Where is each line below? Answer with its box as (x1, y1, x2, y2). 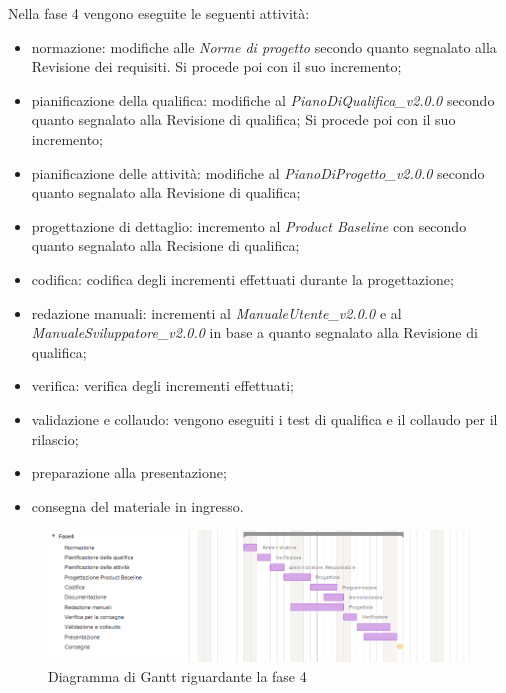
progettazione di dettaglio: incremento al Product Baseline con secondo (31, 215, 467, 236)
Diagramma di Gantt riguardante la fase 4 (48, 665, 307, 686)
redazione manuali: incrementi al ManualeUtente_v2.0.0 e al (31, 302, 402, 323)
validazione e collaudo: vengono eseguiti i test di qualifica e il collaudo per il (31, 408, 498, 429)
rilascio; (31, 428, 79, 449)
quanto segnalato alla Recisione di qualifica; (31, 235, 300, 256)
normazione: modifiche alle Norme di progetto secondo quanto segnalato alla (31, 36, 497, 57)
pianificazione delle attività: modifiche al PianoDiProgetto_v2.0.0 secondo (31, 162, 485, 183)
